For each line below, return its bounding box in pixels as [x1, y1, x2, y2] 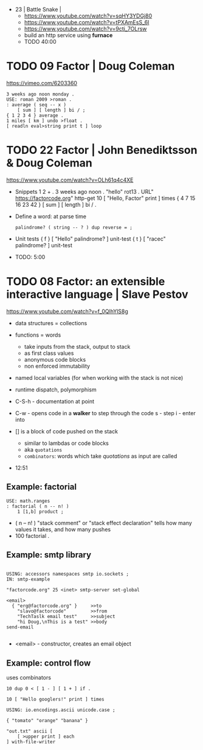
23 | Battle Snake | [15, 6, 62, 13]
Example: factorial [6, 482, 77, 492]
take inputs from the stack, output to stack [24, 343, 131, 350]
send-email [6, 624, 34, 630]
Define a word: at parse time [15, 213, 87, 220]
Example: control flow [6, 658, 91, 668]
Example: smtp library [6, 550, 92, 560]
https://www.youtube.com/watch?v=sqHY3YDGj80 [24, 12, 153, 19]
